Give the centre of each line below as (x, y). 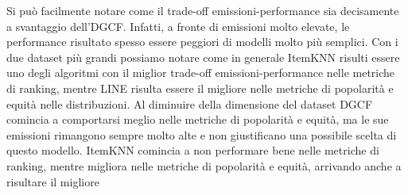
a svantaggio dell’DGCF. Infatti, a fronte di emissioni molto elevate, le (178, 26)
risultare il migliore (53, 181)
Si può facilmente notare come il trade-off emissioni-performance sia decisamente (203, 10)
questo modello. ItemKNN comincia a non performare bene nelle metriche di (193, 150)
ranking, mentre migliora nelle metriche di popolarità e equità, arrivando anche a (204, 165)
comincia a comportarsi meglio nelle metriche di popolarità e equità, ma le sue (198, 119)
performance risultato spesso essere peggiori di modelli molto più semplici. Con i (202, 42)
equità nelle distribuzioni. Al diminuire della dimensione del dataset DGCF (190, 103)
